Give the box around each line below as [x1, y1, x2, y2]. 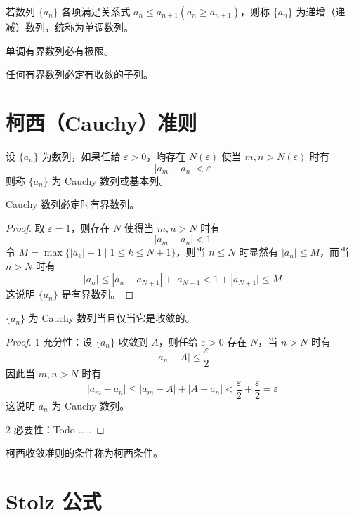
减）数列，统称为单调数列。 [6, 20, 133, 34]
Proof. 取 [6, 220, 45, 235]
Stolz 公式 [6, 486, 102, 515]
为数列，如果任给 [41, 148, 121, 163]
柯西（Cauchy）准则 [6, 107, 197, 136]
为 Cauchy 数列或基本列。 [51, 173, 169, 188]
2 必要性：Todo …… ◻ [6, 421, 105, 436]
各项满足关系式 [61, 4, 131, 18]
